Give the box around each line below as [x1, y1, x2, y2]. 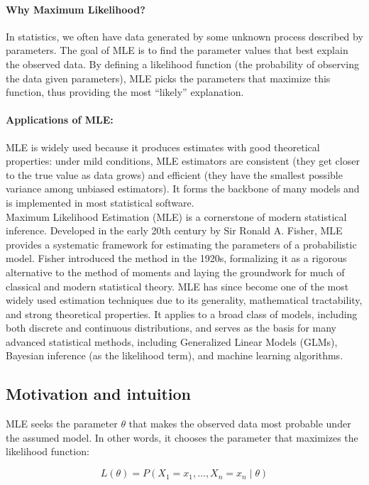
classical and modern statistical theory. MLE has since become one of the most [6, 278, 349, 293]
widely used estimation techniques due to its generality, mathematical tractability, [6, 293, 363, 307]
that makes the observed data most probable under [128, 416, 351, 431]
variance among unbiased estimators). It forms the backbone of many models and [6, 181, 360, 196]
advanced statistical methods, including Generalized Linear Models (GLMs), [6, 334, 338, 349]
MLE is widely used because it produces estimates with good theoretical [6, 139, 320, 154]
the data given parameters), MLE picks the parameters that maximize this [6, 70, 331, 85]
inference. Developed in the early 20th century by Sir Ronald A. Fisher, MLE [6, 223, 343, 238]
